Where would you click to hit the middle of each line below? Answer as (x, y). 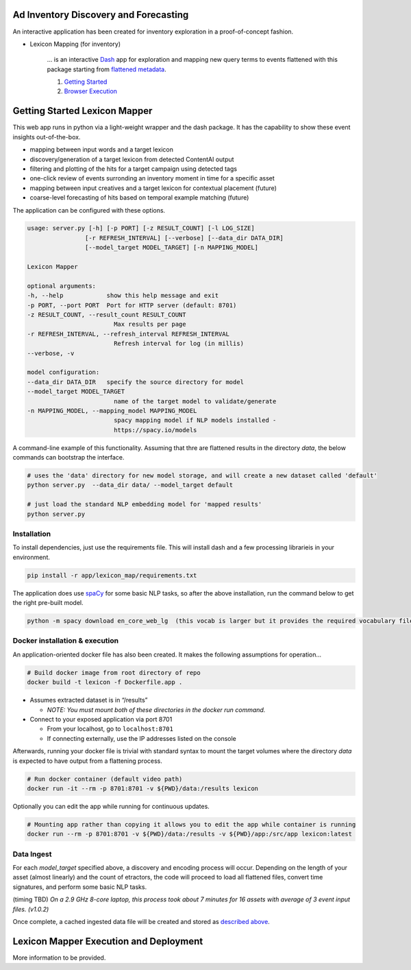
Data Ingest (32, 854)
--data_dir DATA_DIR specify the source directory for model (136, 382)
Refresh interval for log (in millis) (179, 344)
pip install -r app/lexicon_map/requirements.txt (112, 575)
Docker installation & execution (66, 641)
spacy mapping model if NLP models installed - (195, 421)
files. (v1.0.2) (31, 909)
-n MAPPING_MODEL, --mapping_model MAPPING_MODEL (112, 411)
